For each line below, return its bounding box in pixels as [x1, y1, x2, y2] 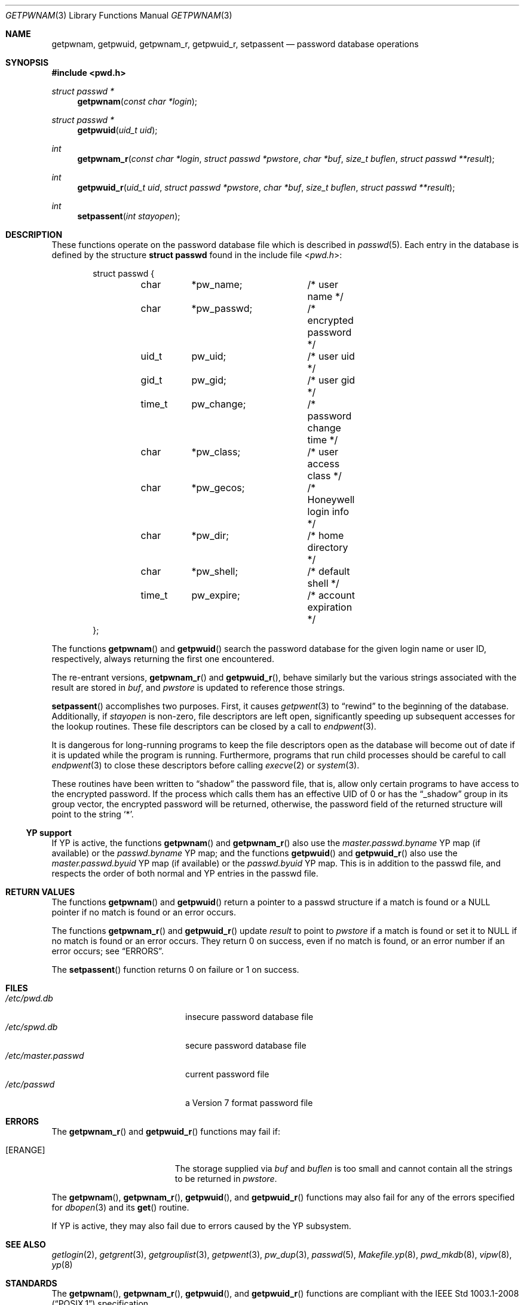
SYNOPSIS [5, 57, 49, 68]
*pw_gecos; [191, 482, 245, 494]
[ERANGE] [5, 1145, 45, 1155]
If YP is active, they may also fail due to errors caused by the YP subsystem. [51, 1221, 351, 1231]
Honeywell [307, 494, 355, 506]
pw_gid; [191, 374, 226, 386]
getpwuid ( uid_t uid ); [77, 125, 158, 135]
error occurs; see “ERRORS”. [51, 946, 164, 956]
